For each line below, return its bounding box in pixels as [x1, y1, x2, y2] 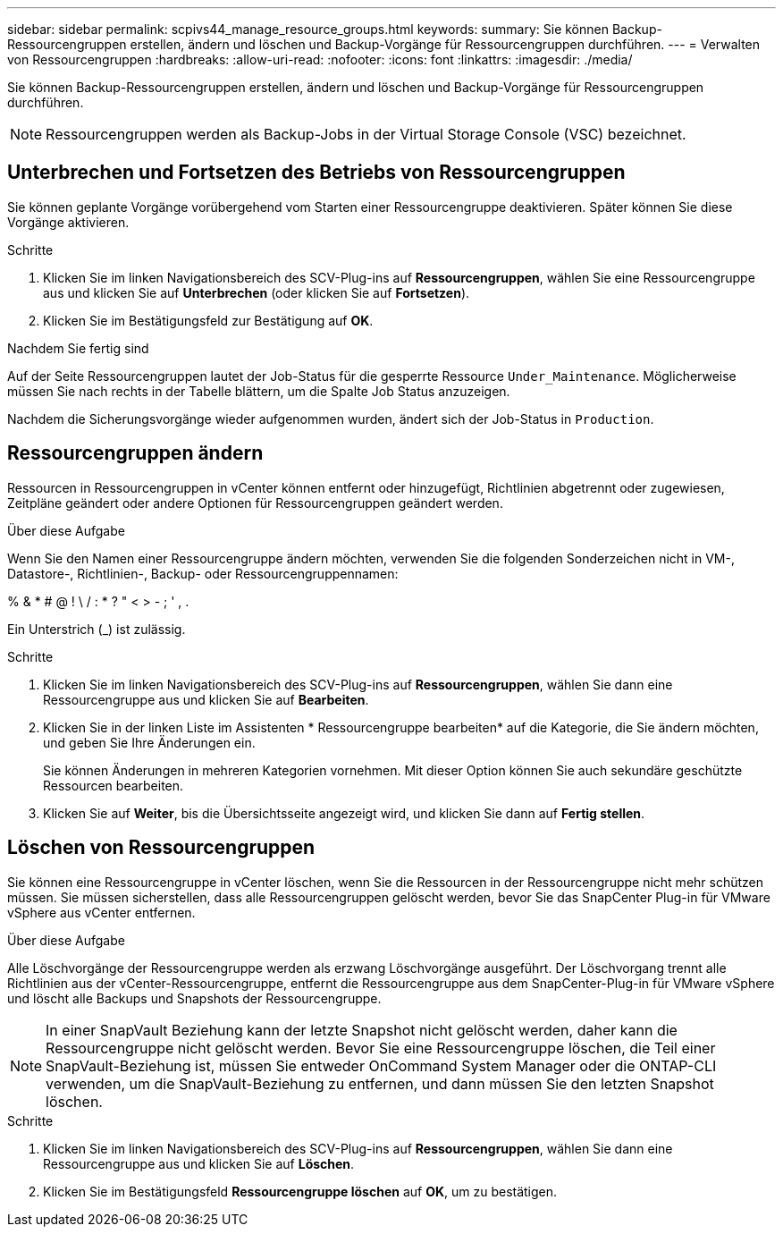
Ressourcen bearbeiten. [43, 777, 184, 793]
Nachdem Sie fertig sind [7, 340, 149, 356]
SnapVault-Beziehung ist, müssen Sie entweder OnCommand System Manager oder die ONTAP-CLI [46, 1056, 717, 1075]
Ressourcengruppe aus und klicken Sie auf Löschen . [43, 1155, 355, 1171]
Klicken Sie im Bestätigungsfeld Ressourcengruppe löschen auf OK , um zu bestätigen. [43, 1183, 558, 1199]
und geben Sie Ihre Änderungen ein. [43, 734, 256, 750]
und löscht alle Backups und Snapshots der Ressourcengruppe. [7, 990, 382, 1006]
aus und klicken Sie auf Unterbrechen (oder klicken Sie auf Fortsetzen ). [43, 284, 470, 300]
